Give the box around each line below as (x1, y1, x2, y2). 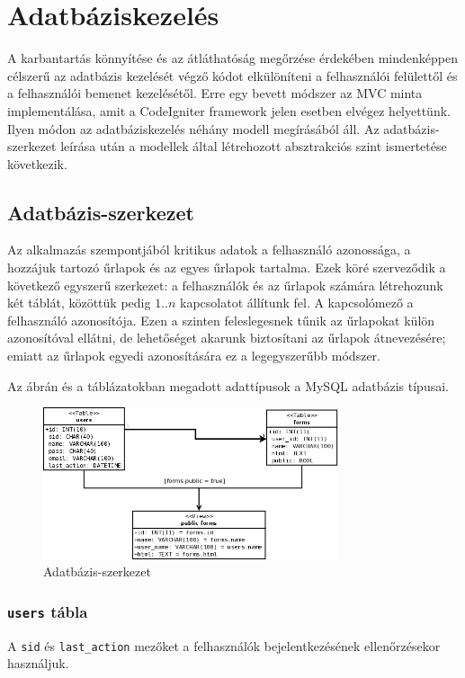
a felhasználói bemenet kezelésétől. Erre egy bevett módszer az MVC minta (7, 84, 423, 103)
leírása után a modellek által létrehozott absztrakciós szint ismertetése (60, 137, 447, 156)
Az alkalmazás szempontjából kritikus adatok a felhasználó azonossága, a (7, 240, 411, 259)
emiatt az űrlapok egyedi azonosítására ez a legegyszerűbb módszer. (7, 346, 380, 365)
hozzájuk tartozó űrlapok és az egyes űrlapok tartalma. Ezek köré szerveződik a (7, 258, 446, 277)
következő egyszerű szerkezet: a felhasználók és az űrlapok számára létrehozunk (7, 275, 443, 294)
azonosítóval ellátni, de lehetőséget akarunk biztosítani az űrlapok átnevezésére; (7, 328, 446, 347)
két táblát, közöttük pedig (7, 293, 151, 312)
